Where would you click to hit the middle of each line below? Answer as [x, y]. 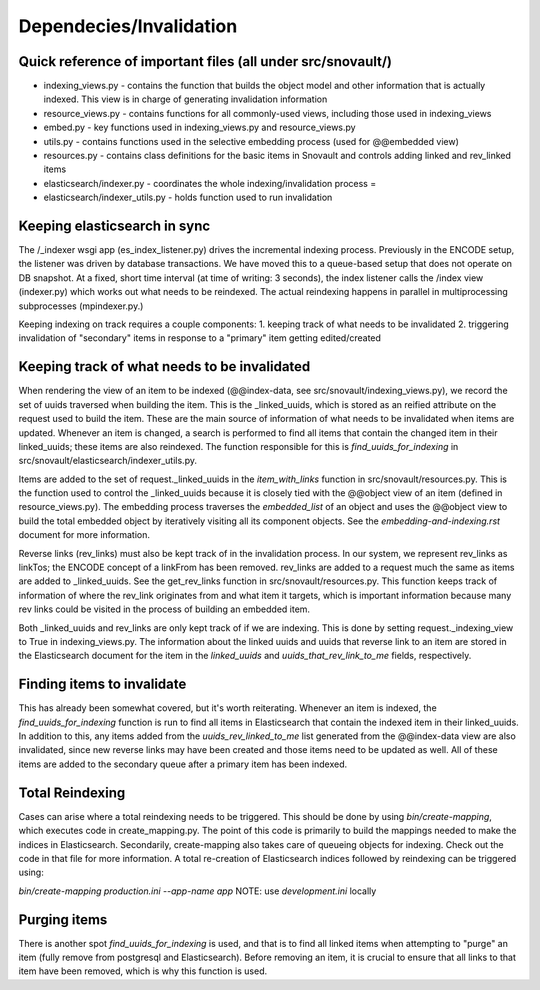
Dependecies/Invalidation [128, 26]
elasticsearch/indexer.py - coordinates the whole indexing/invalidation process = [210, 183]
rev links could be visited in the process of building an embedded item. [164, 609]
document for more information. [84, 535]
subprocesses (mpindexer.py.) [81, 306]
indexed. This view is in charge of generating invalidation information [185, 99]
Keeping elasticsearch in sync [114, 226]
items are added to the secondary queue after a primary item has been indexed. [183, 764]
